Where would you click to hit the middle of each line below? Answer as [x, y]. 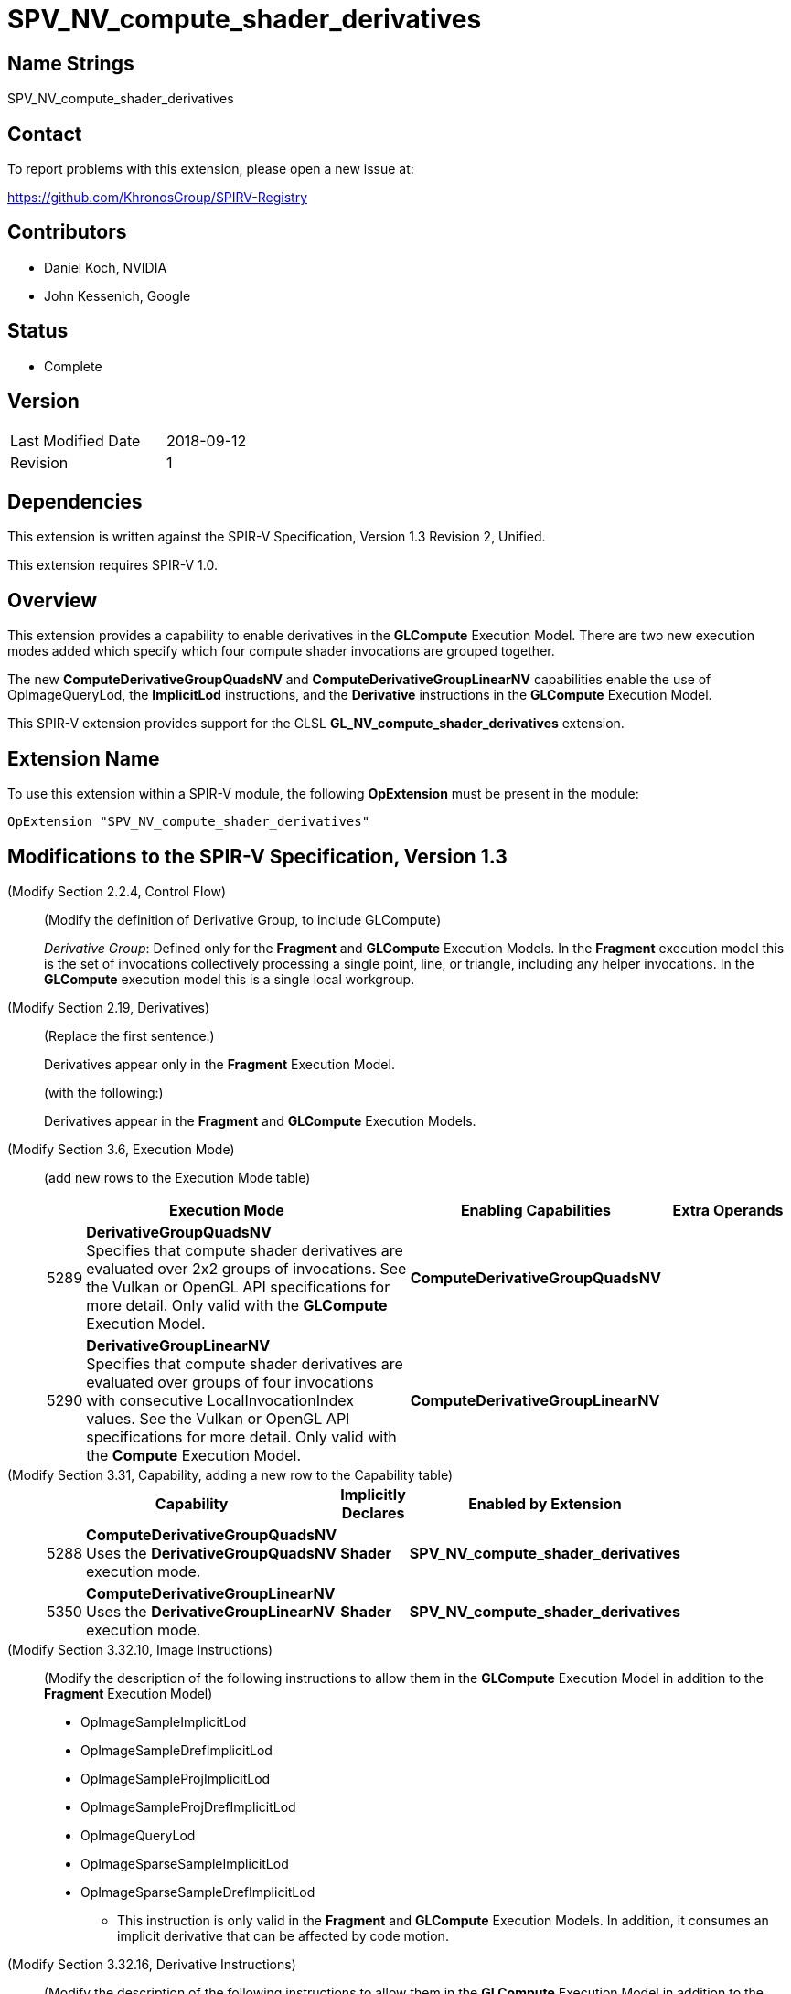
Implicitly [373, 1494]
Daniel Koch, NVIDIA [106, 267]
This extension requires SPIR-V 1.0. [112, 565]
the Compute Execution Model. [194, 1455]
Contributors [67, 232]
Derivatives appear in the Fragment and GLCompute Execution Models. [260, 1120]
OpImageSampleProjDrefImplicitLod [188, 1806]
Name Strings [71, 63]
